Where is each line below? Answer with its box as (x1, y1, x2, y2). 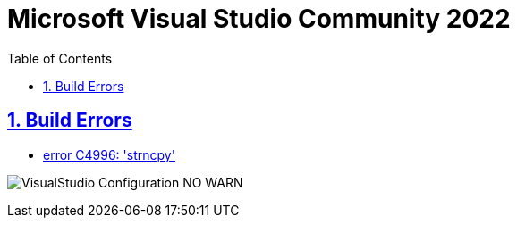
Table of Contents (7, 50, 113, 66)
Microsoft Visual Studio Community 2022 (7, 4, 511, 34)
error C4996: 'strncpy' (43, 146, 175, 162)
